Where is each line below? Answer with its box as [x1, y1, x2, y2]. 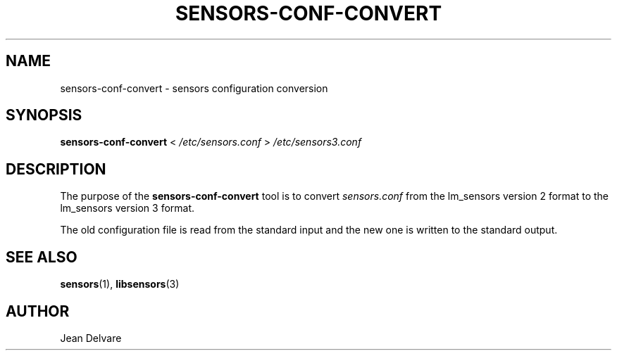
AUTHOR [6, 302, 70, 320]
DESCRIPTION [6, 160, 106, 178]
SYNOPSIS [6, 106, 82, 125]
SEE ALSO [6, 248, 77, 266]
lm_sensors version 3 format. [60, 202, 195, 215]
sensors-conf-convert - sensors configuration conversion [60, 82, 328, 94]
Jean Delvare [60, 331, 122, 344]
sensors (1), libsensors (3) [60, 278, 180, 291]
